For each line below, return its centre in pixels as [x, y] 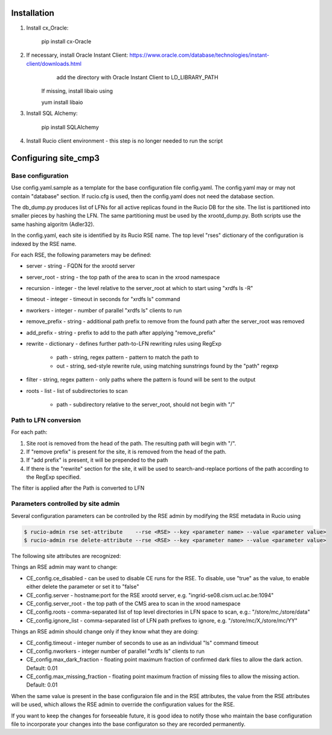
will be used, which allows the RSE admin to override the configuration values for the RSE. [123, 705]
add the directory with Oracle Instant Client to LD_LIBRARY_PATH [137, 77]
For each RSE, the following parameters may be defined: [81, 254]
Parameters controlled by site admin [65, 503]
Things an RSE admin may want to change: [64, 567]
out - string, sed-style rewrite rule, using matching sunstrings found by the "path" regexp [168, 366]
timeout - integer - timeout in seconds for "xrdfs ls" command [103, 299]
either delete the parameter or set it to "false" [83, 587]
